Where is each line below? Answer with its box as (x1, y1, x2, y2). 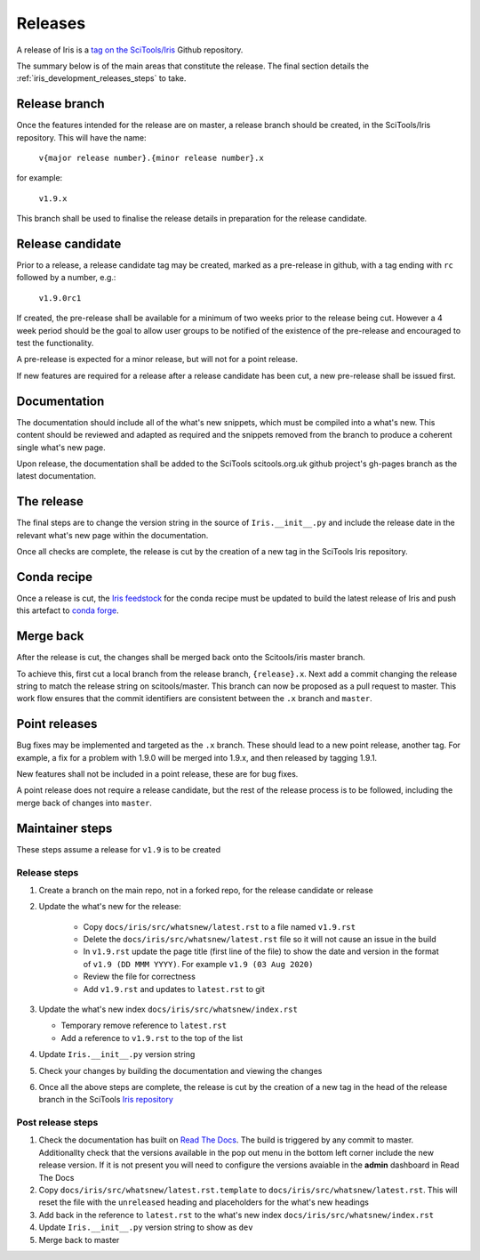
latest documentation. (16, 471, 97, 481)
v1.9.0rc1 (38, 293, 82, 303)
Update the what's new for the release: (38, 901, 181, 912)
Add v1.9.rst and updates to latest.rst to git (83, 983, 266, 994)
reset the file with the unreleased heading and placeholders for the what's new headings (38, 1197, 369, 1207)
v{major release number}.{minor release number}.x (38, 153, 264, 164)
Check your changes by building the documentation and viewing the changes (38, 1065, 323, 1076)
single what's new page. (16, 441, 106, 453)
